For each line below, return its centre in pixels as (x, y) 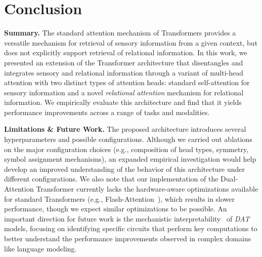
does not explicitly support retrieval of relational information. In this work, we (126, 52)
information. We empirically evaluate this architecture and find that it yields (123, 102)
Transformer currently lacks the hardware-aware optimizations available (147, 189)
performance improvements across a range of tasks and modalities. (107, 112)
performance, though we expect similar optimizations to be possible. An (116, 209)
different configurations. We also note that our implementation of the (111, 179)
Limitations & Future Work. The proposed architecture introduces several (125, 129)
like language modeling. (40, 248)
